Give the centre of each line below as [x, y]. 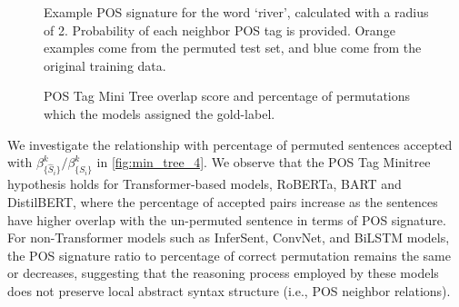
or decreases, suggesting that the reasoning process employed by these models [223, 273]
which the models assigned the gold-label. [160, 113]
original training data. [105, 65]
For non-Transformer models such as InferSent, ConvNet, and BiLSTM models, [229, 238]
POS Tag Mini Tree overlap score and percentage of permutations [227, 96]
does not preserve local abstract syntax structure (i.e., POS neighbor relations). [229, 291]
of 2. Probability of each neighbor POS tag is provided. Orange [220, 30]
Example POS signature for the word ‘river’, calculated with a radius [236, 12]
